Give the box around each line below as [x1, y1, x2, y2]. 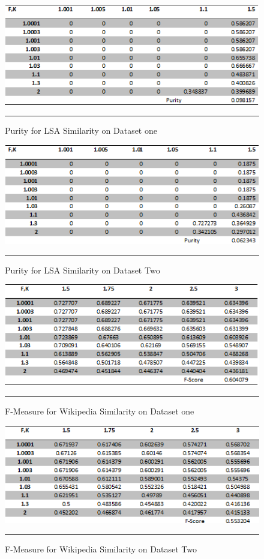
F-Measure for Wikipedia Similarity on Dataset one [5, 405, 194, 417]
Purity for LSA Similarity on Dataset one [5, 124, 157, 137]
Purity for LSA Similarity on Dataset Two [5, 263, 160, 276]
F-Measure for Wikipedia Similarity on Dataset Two [5, 543, 197, 555]
